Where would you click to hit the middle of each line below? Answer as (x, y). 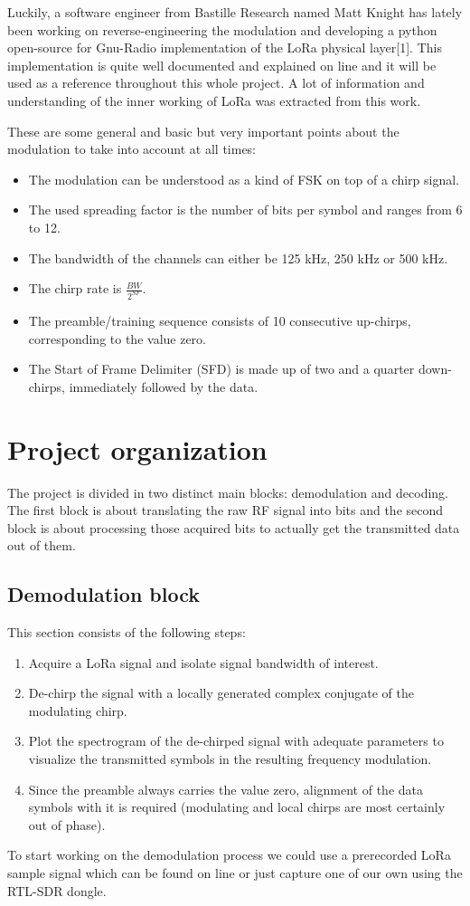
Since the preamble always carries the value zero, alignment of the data (226, 789)
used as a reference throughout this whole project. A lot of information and (216, 83)
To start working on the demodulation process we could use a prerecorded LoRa (229, 855)
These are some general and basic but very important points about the (203, 131)
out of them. (42, 545)
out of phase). (67, 824)
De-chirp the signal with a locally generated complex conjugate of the (221, 693)
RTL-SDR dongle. (57, 890)
